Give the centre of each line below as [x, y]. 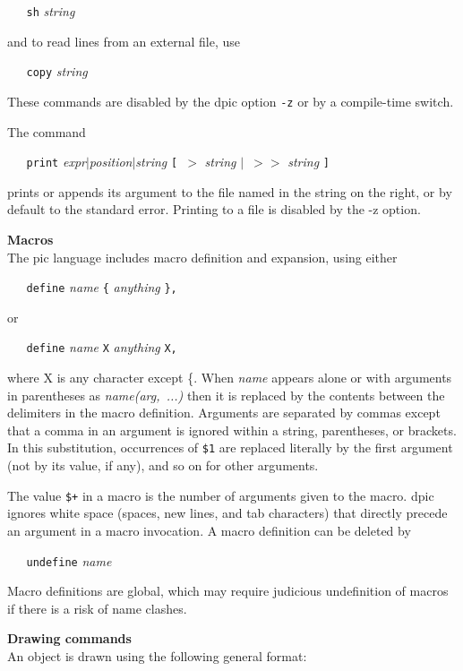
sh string [51, 11]
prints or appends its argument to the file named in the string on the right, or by [230, 191]
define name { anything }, [102, 287]
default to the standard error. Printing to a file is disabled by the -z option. [214, 209]
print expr [56, 162]
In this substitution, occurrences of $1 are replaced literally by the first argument [230, 447]
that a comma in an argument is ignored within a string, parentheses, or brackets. [232, 430]
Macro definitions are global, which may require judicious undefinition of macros [228, 591]
